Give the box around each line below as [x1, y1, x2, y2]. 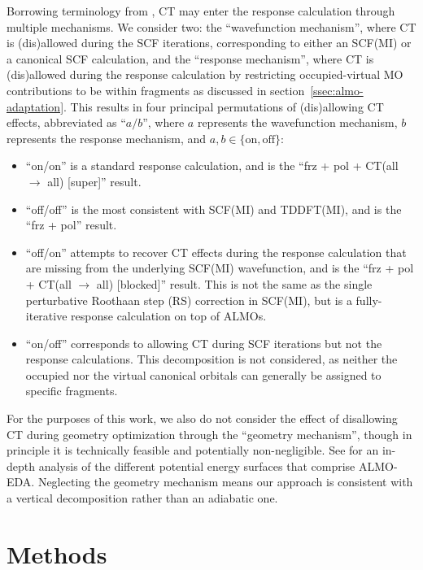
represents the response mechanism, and [7, 129, 207, 146]
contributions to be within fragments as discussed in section [7, 81, 305, 98]
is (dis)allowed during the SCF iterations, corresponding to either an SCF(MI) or [7, 34, 412, 51]
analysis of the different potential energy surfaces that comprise [38, 457, 355, 474]
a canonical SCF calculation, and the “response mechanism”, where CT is [7, 50, 374, 67]
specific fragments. [25, 382, 118, 399]
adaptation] [7, 98, 64, 115]
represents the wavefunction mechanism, [197, 114, 398, 131]
